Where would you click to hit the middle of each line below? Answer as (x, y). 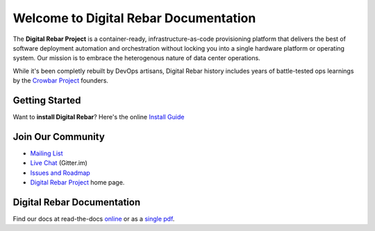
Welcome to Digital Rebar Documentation (134, 18)
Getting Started (47, 100)
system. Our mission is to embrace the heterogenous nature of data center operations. (136, 58)
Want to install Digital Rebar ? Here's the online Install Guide (99, 117)
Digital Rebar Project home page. (77, 182)
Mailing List (47, 153)
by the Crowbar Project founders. (61, 80)
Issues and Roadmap (60, 173)
